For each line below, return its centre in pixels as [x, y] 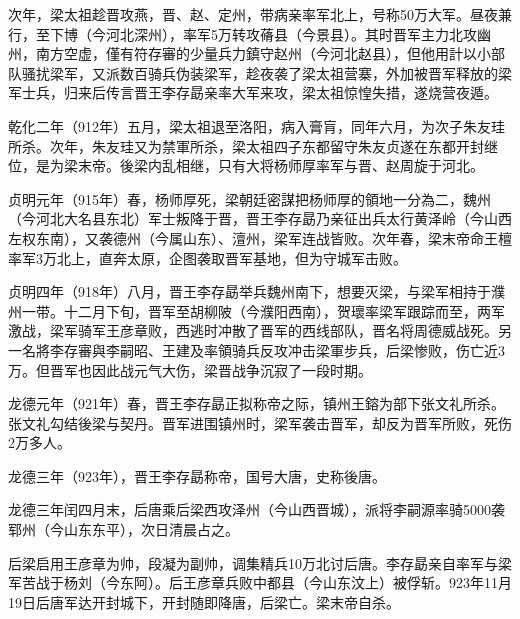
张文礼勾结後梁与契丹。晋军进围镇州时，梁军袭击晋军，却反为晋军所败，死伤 [260, 422]
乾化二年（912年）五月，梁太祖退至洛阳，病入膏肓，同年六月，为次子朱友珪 [256, 125]
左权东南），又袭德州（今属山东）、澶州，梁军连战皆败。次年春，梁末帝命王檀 [260, 237]
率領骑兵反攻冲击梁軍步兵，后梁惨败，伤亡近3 [354, 349]
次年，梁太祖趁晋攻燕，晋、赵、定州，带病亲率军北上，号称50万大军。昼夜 [253, 14]
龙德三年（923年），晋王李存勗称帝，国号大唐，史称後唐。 [197, 475]
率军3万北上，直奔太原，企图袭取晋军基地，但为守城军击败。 [207, 257]
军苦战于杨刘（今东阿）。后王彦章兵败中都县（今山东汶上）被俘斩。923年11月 [260, 582]
